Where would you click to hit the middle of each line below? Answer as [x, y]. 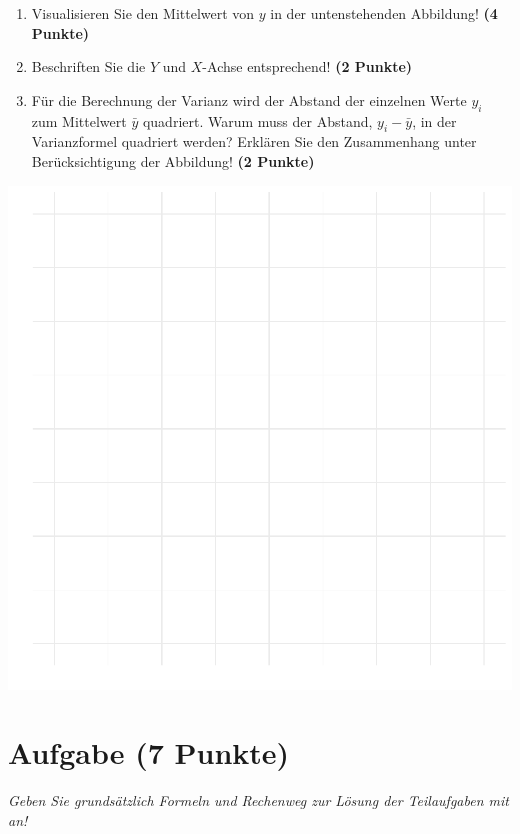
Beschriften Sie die [88, 66]
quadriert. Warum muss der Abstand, [257, 120]
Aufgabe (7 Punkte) [149, 752]
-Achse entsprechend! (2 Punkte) [307, 66]
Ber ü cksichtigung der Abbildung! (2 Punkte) [173, 160]
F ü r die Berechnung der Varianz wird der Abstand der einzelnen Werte [249, 99]
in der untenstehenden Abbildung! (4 [384, 13]
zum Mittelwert [79, 120]
